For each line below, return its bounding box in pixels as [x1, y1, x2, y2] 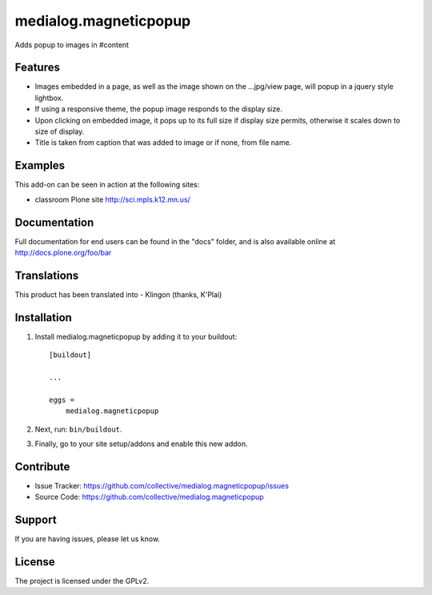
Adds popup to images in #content [14, 40, 130, 50]
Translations [14, 268, 79, 282]
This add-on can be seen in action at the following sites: [14, 180, 200, 190]
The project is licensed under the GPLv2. [14, 577, 150, 586]
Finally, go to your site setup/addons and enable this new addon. [34, 439, 248, 448]
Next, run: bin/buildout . [34, 424, 122, 434]
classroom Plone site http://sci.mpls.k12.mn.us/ [34, 195, 191, 204]
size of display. [34, 127, 85, 136]
